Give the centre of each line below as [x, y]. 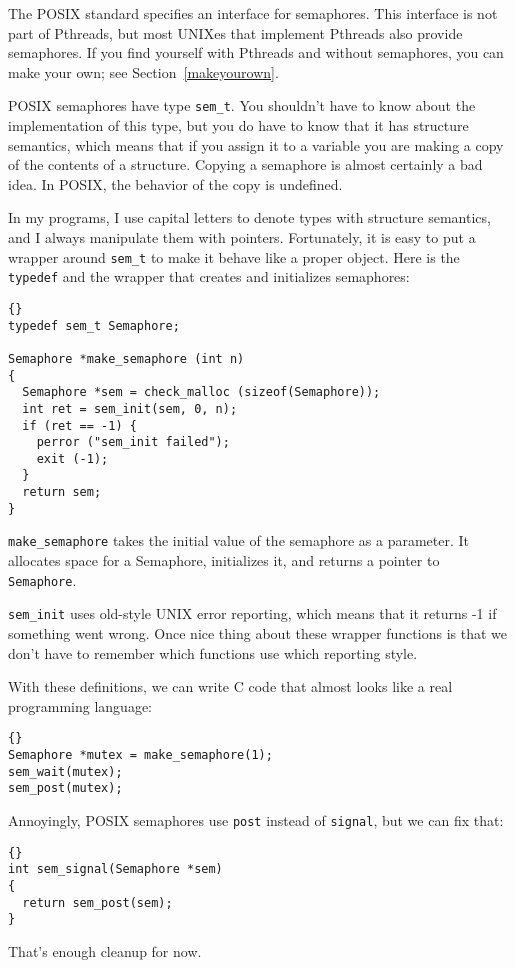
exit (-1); [72, 458]
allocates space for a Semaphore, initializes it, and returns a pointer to [224, 560]
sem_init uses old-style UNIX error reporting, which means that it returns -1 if [252, 613]
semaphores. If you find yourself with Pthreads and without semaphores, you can [256, 52]
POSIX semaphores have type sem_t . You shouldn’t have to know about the [242, 105]
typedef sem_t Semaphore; [94, 325]
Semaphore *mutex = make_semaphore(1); [140, 755]
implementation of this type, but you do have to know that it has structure [238, 125]
